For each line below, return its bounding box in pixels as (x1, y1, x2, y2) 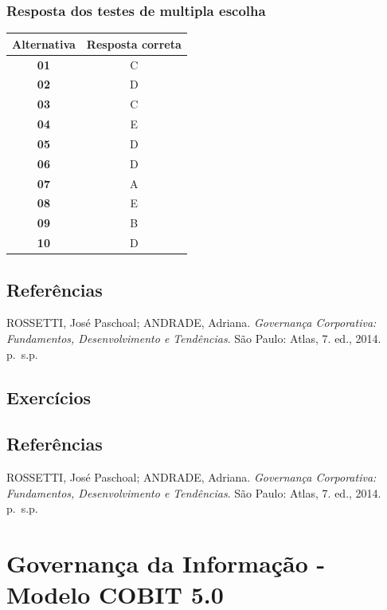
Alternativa (12, 35, 76, 52)
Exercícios (6, 384, 92, 409)
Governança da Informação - (6, 547, 326, 580)
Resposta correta (86, 35, 182, 52)
